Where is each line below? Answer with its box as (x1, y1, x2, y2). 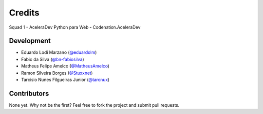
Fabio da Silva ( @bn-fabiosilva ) (21, 56, 84, 62)
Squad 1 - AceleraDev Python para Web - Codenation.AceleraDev (9, 24, 141, 30)
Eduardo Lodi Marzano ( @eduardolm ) (21, 49, 97, 55)
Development (9, 37, 51, 45)
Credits (9, 7, 40, 18)
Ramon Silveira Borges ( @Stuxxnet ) (21, 70, 93, 76)
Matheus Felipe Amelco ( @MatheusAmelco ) (21, 63, 110, 69)
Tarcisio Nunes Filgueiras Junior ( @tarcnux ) (21, 77, 110, 82)
